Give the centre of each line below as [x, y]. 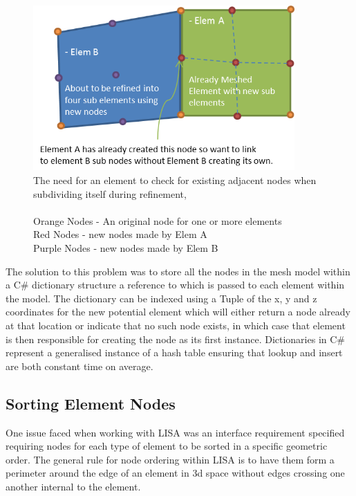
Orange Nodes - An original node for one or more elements [158, 220]
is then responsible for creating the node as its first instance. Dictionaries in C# [175, 339]
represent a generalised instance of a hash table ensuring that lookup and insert [174, 352]
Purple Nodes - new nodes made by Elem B [126, 248]
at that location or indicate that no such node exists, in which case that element [176, 325]
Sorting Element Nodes [91, 403]
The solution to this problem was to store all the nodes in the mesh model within [178, 271]
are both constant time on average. [79, 366]
